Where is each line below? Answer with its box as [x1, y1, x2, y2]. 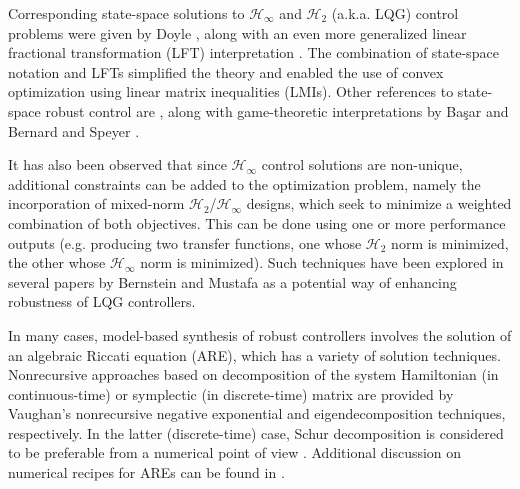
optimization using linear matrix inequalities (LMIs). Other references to [8, 81, 454, 102]
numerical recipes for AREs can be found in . [8, 462, 285, 483]
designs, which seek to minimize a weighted [246, 193, 512, 214]
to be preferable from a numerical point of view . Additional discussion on [8, 442, 462, 463]
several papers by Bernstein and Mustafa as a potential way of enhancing [8, 271, 457, 292]
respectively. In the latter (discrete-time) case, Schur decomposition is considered [8, 422, 504, 443]
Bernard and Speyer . [8, 120, 140, 141]
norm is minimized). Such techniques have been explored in [140, 252, 504, 273]
